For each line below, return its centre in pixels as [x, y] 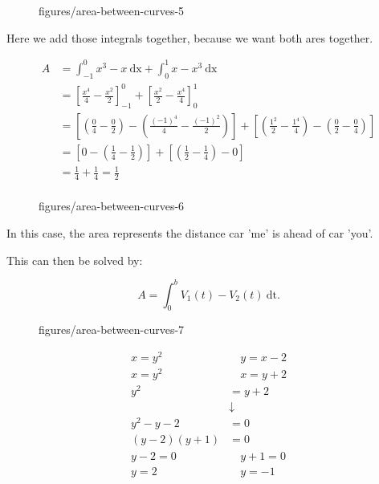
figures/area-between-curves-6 [112, 206]
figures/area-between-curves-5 [112, 10]
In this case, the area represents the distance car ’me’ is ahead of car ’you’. [190, 232]
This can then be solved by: [75, 260]
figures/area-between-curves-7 [112, 329]
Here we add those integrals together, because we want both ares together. [190, 37]
